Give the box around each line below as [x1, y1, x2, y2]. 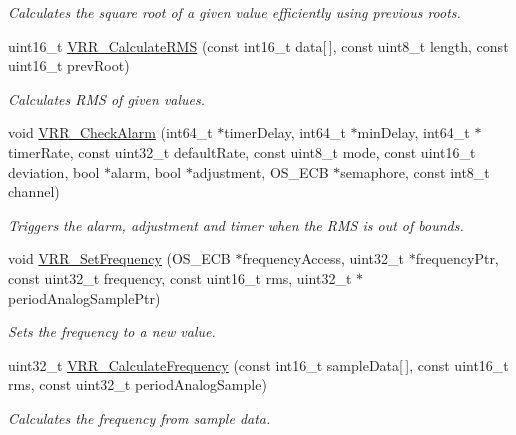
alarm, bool [111, 161, 182, 182]
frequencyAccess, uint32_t [242, 248, 404, 269]
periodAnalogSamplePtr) [8, 287, 161, 308]
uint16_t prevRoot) [8, 55, 130, 76]
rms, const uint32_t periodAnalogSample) [8, 374, 267, 395]
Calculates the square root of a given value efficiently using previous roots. [8, 2, 461, 22]
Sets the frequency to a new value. [8, 321, 216, 342]
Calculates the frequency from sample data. [8, 407, 271, 428]
